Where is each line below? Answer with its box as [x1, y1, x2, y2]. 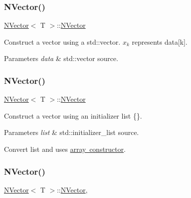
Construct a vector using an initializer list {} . [4, 110, 142, 121]
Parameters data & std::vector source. [4, 53, 118, 64]
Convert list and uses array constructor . [4, 144, 126, 154]
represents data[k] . [132, 36, 188, 47]
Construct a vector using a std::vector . [4, 36, 121, 47]
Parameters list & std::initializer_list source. [4, 127, 139, 137]
